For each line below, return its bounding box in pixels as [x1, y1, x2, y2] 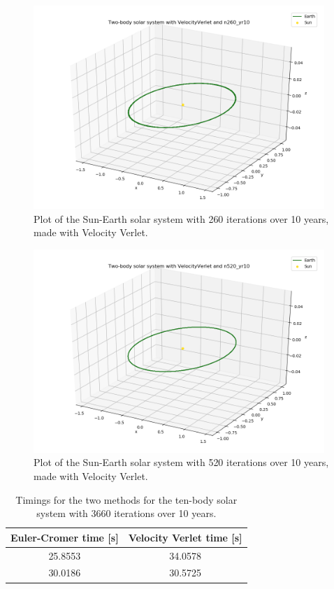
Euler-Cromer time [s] [10, 530, 119, 544]
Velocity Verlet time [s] [128, 530, 242, 544]
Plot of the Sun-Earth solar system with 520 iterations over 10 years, [34, 455, 329, 470]
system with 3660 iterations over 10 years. [36, 506, 217, 521]
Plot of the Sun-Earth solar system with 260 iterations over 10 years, [34, 211, 329, 226]
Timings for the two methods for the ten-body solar [15, 492, 238, 507]
